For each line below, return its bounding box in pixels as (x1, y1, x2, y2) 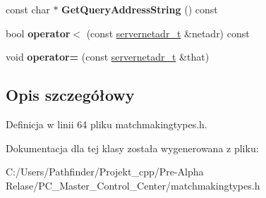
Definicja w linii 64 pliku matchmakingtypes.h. (6, 116, 207, 131)
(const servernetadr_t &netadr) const (86, 25, 250, 40)
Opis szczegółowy (6, 84, 135, 106)
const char (6, 2, 50, 16)
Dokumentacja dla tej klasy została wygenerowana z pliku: (6, 140, 259, 155)
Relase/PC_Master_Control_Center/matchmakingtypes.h (6, 178, 260, 192)
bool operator (6, 25, 71, 40)
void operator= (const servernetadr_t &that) (6, 49, 210, 64)
